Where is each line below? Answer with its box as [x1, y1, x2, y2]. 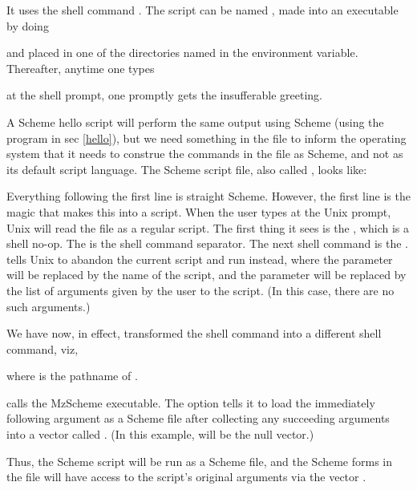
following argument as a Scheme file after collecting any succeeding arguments [6, 410, 390, 427]
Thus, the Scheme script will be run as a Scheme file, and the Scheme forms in [6, 452, 393, 469]
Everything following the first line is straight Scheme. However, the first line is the [6, 188, 411, 205]
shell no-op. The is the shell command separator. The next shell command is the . [6, 235, 408, 252]
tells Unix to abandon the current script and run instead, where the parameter [6, 250, 393, 267]
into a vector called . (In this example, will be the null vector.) [6, 426, 314, 443]
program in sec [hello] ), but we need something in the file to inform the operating [6, 129, 407, 146]
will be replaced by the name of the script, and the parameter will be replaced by [6, 266, 407, 283]
